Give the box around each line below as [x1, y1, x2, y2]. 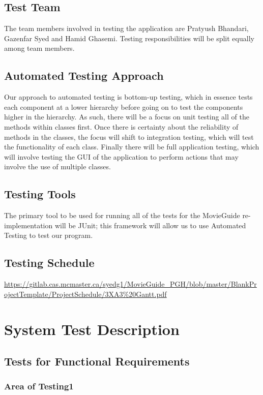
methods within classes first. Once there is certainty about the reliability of [4, 121, 239, 132]
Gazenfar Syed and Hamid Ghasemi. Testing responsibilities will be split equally [4, 33, 254, 43]
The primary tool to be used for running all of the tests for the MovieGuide [4, 210, 240, 221]
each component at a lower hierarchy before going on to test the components [4, 101, 243, 112]
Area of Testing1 [4, 380, 74, 392]
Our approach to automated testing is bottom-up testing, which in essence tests [4, 92, 253, 102]
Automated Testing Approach [4, 68, 164, 83]
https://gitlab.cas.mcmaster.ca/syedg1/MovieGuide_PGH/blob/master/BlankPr [4, 279, 257, 289]
